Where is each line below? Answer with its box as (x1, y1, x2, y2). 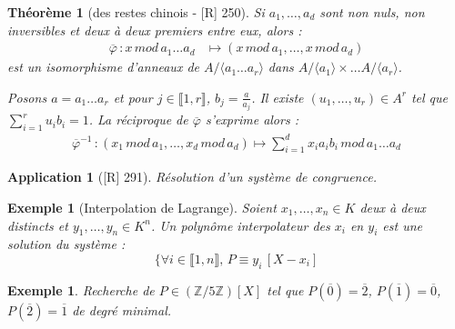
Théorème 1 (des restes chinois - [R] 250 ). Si (7, 3, 265, 21)
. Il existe (251, 87, 304, 106)
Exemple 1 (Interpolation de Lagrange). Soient (7, 198, 277, 216)
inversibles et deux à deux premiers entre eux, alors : (7, 20, 302, 39)
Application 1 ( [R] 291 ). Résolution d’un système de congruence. (7, 167, 377, 186)
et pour (113, 87, 153, 106)
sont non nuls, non (319, 3, 425, 21)
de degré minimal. (72, 300, 172, 319)
